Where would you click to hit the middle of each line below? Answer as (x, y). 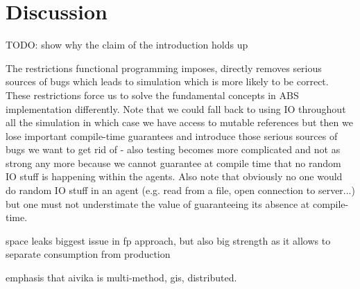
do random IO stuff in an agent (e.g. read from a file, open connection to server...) (180, 190)
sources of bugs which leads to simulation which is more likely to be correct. (167, 81)
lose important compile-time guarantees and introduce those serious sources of (172, 135)
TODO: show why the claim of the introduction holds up (127, 45)
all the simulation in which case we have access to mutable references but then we (179, 122)
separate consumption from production (88, 254)
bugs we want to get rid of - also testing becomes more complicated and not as (173, 149)
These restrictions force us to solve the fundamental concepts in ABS (152, 95)
